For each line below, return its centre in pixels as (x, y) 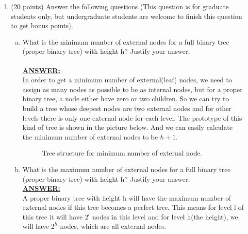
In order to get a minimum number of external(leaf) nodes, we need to (127, 80)
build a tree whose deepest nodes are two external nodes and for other (127, 108)
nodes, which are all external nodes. (113, 226)
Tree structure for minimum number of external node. (122, 153)
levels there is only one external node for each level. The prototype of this (132, 117)
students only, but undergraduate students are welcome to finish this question (126, 16)
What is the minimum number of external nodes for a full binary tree (126, 41)
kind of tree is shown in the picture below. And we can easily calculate (128, 127)
